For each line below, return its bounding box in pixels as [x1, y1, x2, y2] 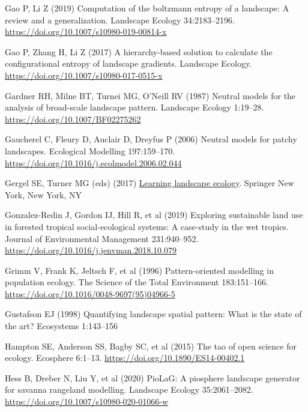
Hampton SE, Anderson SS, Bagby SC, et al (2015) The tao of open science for [5, 339, 297, 352]
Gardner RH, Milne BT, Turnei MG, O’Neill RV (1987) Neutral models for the [5, 89, 296, 101]
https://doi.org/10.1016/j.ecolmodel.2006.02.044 [5, 156, 182, 169]
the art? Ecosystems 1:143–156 [5, 320, 118, 332]
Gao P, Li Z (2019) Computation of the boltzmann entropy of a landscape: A [5, 2, 289, 14]
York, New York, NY [5, 188, 82, 201]
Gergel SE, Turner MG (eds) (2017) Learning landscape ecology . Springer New [5, 177, 294, 189]
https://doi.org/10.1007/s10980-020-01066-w [5, 395, 169, 408]
